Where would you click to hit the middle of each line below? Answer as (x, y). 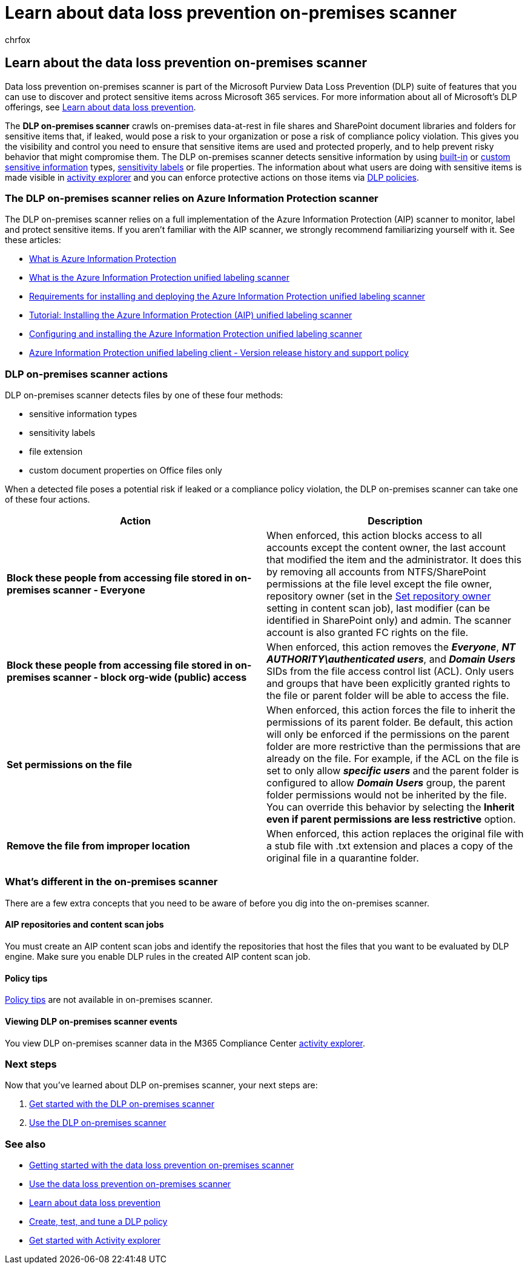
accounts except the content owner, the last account (386, 548)
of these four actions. (48, 500)
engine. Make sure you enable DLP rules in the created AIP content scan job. (158, 957)
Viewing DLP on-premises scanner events (91, 1021)
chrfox (18, 39)
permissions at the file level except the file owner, (379, 584)
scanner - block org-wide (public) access (150, 678)
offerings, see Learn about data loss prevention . (101, 107)
